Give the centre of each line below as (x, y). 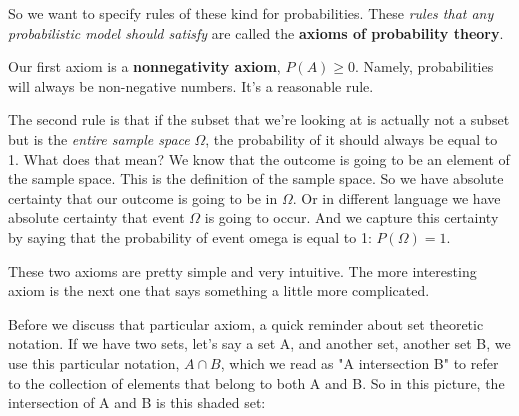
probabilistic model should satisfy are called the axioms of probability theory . (256, 32)
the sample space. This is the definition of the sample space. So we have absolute (256, 178)
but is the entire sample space (99, 138)
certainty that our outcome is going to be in (143, 197)
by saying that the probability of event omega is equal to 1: (190, 236)
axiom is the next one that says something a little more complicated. (219, 290)
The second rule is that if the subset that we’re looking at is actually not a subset (259, 119)
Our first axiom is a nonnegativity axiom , (144, 66)
